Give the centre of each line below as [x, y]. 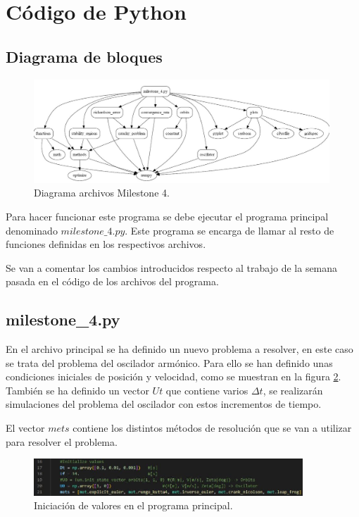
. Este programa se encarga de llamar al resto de [229, 230]
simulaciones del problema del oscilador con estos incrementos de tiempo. [164, 404]
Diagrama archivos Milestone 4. [102, 193]
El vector [25, 428]
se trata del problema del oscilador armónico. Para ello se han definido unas [169, 362]
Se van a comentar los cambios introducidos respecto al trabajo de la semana [172, 267]
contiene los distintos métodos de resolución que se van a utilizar [212, 428]
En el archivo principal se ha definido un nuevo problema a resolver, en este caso [179, 349]
